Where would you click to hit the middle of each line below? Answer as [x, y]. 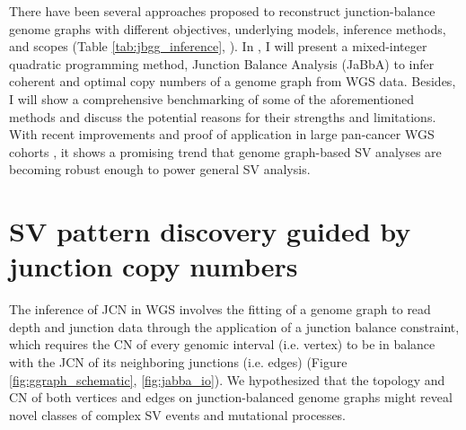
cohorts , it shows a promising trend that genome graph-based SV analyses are [225, 151]
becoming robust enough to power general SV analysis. [160, 169]
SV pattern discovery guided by [210, 231]
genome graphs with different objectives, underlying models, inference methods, [228, 28]
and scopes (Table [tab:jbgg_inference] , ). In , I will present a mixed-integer [218, 46]
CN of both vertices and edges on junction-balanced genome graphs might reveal [231, 397]
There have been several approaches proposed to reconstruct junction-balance [222, 11]
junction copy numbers [154, 266]
